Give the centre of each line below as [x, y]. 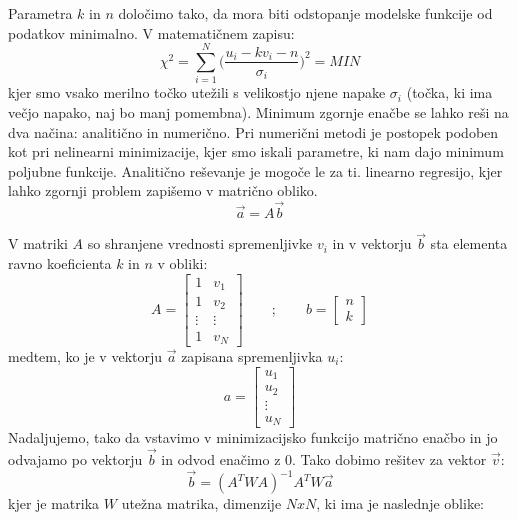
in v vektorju [372, 243]
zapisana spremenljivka [252, 356]
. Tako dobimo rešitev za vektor [389, 458]
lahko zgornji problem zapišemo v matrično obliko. [163, 190]
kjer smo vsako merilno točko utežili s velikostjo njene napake [197, 92]
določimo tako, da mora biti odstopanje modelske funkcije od [305, 13]
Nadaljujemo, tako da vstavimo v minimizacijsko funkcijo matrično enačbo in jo [253, 437]
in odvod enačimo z [221, 458]
